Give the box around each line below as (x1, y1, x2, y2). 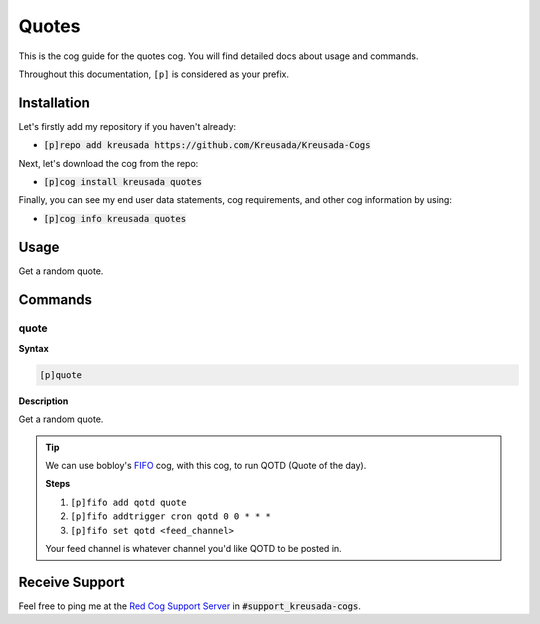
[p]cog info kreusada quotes (43, 213, 187, 224)
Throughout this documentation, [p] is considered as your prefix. (18, 68, 290, 80)
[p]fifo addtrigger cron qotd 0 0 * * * (70, 511, 272, 522)
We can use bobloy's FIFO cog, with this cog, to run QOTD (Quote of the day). (45, 460, 367, 471)
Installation (18, 94, 90, 111)
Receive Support (18, 573, 125, 590)
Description (18, 395, 69, 407)
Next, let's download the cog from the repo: (18, 157, 199, 169)
